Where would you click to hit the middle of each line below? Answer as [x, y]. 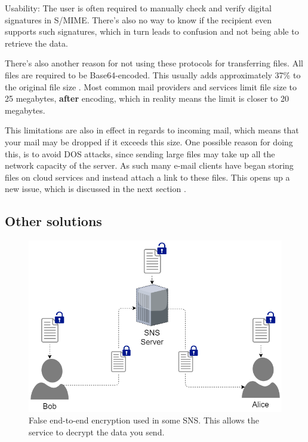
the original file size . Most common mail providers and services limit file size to [151, 86]
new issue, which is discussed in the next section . [96, 189]
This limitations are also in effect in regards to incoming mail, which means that [152, 130]
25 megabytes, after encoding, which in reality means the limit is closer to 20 [147, 98]
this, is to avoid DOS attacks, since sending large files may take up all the [140, 153]
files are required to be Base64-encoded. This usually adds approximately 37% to [153, 74]
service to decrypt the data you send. [97, 432]
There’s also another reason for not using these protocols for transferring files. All [154, 63]
